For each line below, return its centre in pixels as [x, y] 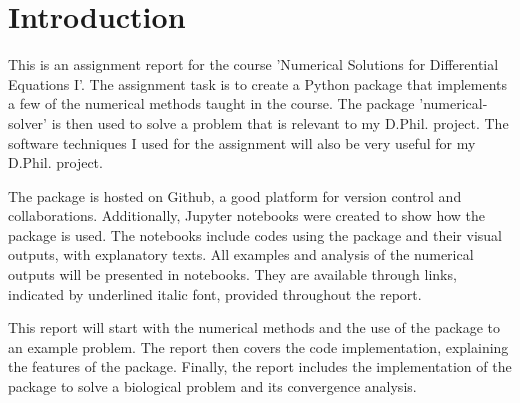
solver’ [28, 122]
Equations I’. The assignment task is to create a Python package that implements [258, 83]
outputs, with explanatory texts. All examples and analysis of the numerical [241, 254]
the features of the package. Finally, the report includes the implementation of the [260, 366]
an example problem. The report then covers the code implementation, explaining [258, 346]
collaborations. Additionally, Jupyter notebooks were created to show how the [246, 215]
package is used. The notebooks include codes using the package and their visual [255, 234]
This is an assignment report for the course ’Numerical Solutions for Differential [253, 64]
